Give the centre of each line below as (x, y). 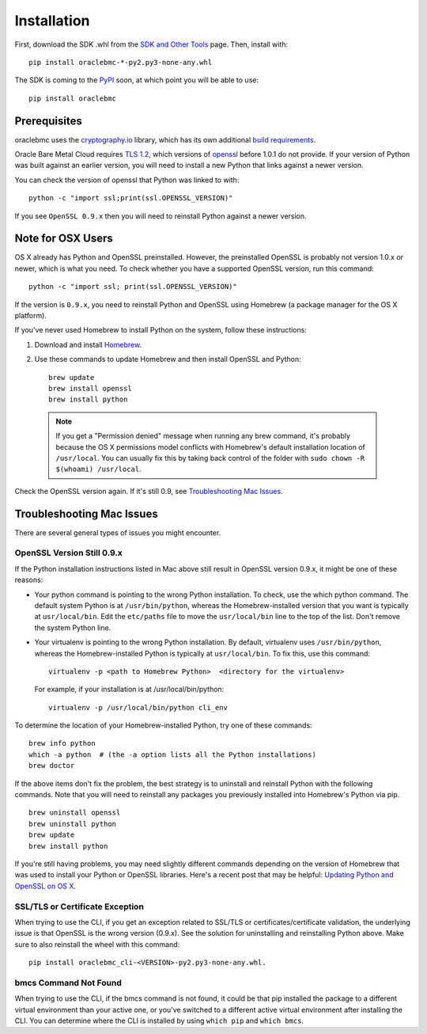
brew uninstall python (73, 824)
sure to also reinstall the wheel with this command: (97, 944)
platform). (31, 316)
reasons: (29, 580)
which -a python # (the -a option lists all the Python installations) (172, 755)
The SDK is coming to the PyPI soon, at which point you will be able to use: (136, 80)
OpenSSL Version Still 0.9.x (68, 553)
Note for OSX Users (64, 239)
